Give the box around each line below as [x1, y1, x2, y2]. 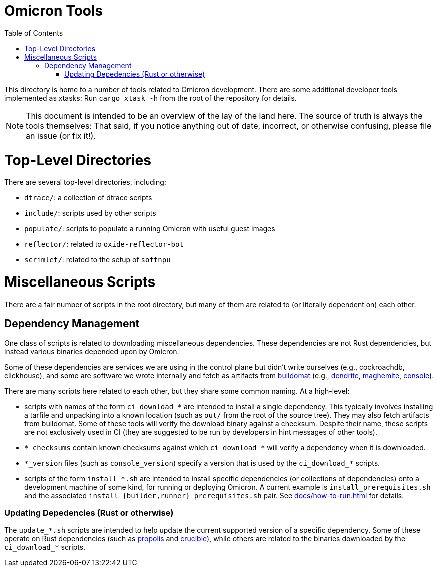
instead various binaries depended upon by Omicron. [4, 347, 179, 356]
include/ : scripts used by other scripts [24, 209, 156, 218]
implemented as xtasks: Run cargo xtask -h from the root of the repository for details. [4, 93, 297, 102]
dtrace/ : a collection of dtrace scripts [24, 193, 152, 202]
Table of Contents [4, 28, 63, 37]
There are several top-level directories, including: [4, 178, 166, 187]
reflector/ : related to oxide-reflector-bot [24, 240, 184, 249]
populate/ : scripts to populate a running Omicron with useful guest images [24, 224, 275, 233]
